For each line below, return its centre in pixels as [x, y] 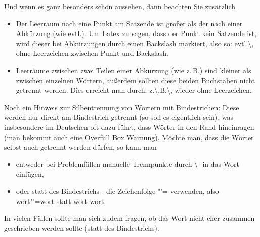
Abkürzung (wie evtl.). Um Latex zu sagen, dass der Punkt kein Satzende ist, [136, 33]
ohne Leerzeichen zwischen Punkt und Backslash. [92, 53]
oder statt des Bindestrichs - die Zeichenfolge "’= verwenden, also [117, 191]
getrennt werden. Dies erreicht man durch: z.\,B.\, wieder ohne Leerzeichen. [134, 90]
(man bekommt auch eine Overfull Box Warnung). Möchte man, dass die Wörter [129, 137]
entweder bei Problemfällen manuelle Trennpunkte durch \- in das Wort [127, 164]
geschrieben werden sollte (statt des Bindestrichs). [82, 228]
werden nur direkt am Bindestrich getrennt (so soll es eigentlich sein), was [119, 117]
